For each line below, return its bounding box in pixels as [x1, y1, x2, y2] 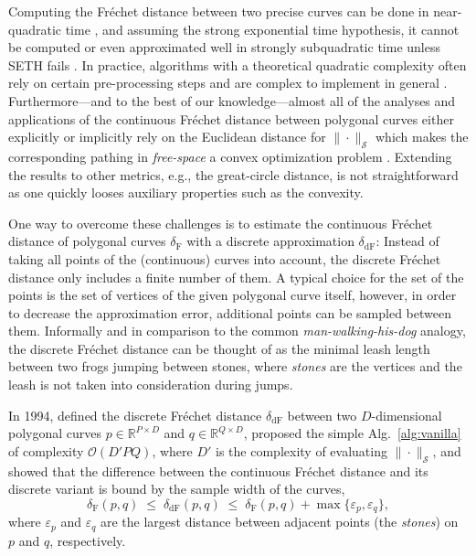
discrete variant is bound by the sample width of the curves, [8, 479, 345, 498]
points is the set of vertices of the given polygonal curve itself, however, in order [8, 285, 457, 305]
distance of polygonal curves [8, 231, 166, 251]
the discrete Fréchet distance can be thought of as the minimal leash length [8, 338, 430, 358]
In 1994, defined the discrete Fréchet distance [8, 405, 262, 424]
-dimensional [371, 405, 442, 424]
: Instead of [376, 231, 439, 251]
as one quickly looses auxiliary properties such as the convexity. [8, 183, 364, 202]
